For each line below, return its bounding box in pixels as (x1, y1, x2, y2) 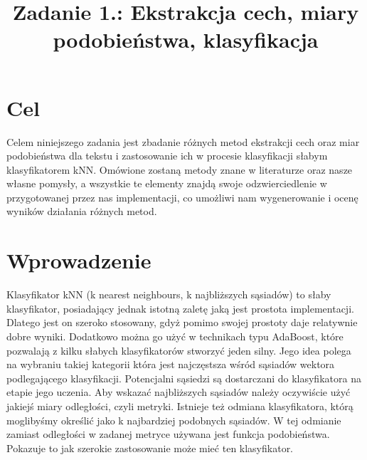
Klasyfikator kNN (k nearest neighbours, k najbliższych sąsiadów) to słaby (6, 287, 331, 302)
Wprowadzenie (6, 246, 151, 275)
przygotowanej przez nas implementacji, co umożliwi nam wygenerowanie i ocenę (6, 189, 358, 204)
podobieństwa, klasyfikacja (53, 25, 319, 54)
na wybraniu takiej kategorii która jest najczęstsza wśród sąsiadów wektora (6, 357, 335, 372)
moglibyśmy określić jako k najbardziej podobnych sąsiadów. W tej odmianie (6, 412, 341, 427)
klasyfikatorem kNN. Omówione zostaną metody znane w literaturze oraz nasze (6, 162, 353, 177)
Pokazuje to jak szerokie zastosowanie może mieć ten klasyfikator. (6, 440, 294, 455)
